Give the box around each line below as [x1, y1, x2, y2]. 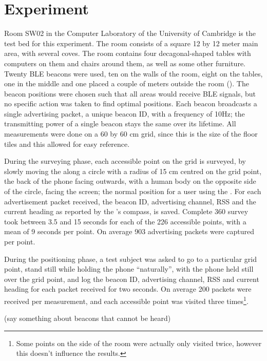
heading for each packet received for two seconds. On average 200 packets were [4, 283, 252, 294]
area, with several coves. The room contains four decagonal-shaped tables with [4, 48, 251, 59]
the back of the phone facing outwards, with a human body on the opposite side [4, 176, 256, 186]
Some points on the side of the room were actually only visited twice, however [16, 337, 262, 348]
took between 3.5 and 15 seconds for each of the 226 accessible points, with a [4, 216, 246, 226]
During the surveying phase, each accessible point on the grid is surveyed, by [4, 156, 246, 166]
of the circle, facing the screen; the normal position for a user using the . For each [4, 186, 261, 197]
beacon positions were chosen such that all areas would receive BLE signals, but [4, 88, 256, 99]
